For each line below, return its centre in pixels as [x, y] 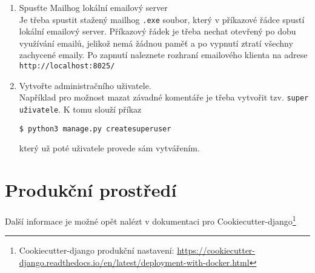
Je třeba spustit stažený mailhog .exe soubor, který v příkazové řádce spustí [162, 19]
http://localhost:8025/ [67, 66]
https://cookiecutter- [216, 250]
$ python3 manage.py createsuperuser [95, 129]
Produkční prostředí [91, 190]
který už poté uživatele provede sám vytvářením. [109, 148]
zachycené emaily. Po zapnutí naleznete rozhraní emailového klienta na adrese [163, 55]
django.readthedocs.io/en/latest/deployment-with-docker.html [134, 262]
